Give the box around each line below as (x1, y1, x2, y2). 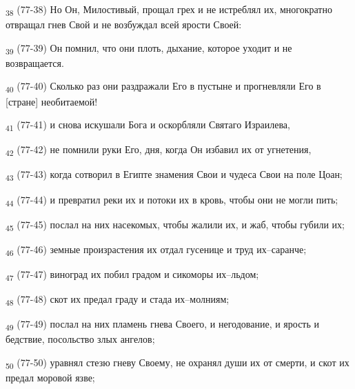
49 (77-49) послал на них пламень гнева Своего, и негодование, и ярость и (6, 317, 320, 332)
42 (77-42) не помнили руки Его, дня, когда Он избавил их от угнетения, (6, 142, 312, 159)
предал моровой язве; (6, 370, 95, 384)
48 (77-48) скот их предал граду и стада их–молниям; (6, 292, 230, 308)
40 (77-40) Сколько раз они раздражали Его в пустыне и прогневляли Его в (6, 79, 321, 95)
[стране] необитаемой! (6, 94, 98, 108)
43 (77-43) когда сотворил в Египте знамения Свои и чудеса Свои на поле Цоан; (6, 167, 343, 183)
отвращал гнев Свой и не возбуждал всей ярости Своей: (6, 17, 242, 32)
